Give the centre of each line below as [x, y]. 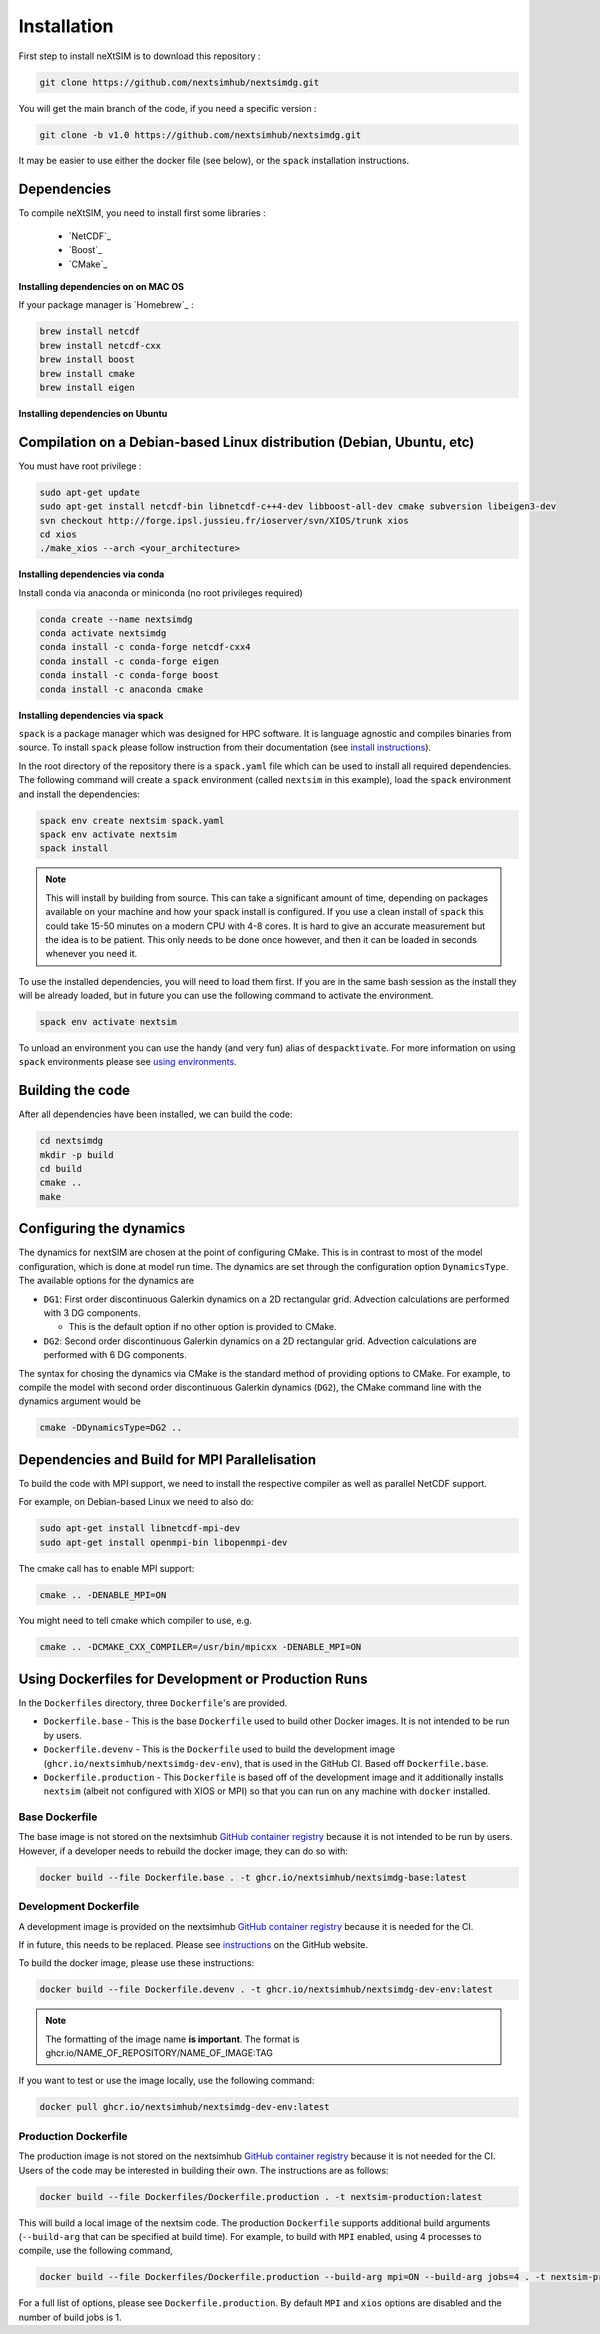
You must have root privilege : [80, 466]
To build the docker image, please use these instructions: [136, 1963]
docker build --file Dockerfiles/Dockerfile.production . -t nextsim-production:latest [261, 2196]
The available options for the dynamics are [106, 1281]
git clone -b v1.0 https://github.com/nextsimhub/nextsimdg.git [200, 134]
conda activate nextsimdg [103, 633]
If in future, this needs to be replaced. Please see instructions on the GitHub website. [193, 1944]
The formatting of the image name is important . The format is [172, 2039]
